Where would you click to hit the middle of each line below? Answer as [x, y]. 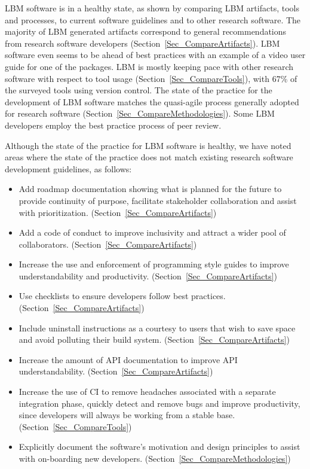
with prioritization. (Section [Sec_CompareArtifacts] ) [118, 212]
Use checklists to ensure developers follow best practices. [122, 296]
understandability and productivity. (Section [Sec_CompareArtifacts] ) [148, 275]
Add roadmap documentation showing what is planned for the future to [150, 189]
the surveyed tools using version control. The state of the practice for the [139, 90]
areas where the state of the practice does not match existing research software [149, 157]
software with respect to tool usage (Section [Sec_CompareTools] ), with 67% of [151, 78]
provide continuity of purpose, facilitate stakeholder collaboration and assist [158, 200]
